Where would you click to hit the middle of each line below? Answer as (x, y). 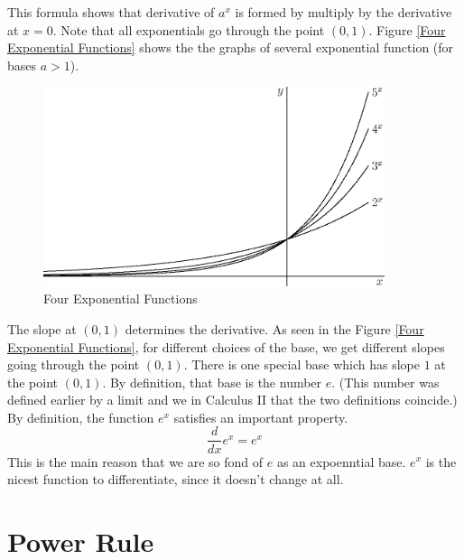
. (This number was (385, 382)
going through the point (74, 364)
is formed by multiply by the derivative (343, 12)
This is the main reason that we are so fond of (135, 461)
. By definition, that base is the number (212, 382)
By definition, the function (81, 417)
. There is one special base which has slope (302, 364)
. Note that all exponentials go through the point (189, 29)
